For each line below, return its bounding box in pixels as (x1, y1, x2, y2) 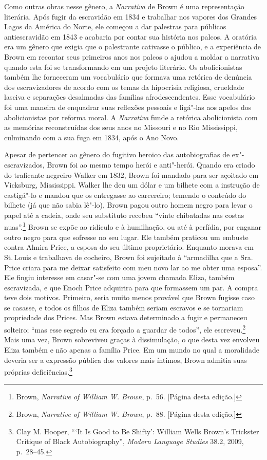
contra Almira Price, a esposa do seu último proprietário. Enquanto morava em (4, 242, 254, 252)
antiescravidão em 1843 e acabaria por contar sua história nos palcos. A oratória (4, 31, 257, 42)
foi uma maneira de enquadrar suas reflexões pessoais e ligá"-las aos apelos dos (4, 101, 252, 112)
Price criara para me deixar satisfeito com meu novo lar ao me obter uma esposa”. (4, 262, 262, 272)
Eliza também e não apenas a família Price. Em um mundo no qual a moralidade (4, 344, 259, 355)
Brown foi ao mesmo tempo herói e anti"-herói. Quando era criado (47, 159, 255, 170)
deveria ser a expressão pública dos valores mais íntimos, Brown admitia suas (4, 354, 247, 365)
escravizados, (4, 159, 45, 170)
